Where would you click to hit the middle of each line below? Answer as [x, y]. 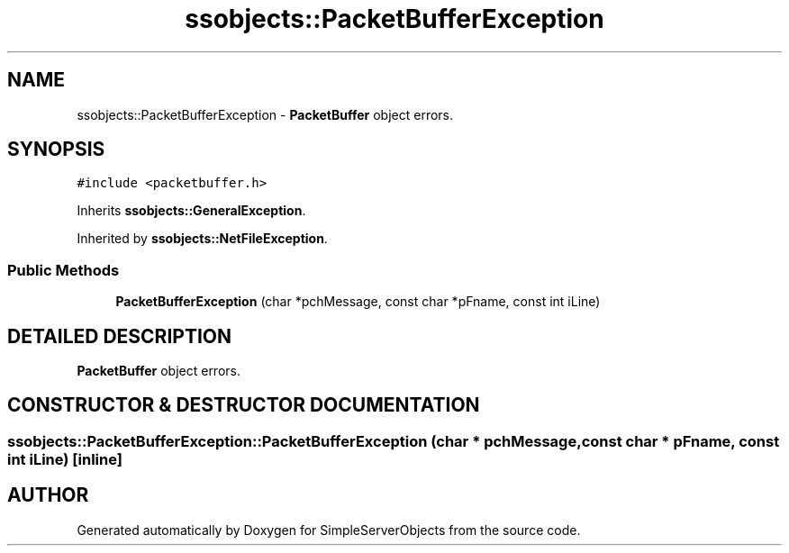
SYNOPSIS [56, 150]
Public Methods [63, 270]
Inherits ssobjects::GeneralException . [191, 211]
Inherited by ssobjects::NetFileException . [202, 239]
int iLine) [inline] [65, 459]
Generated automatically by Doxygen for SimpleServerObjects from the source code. [329, 530]
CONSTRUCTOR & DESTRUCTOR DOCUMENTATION [244, 405]
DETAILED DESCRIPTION [120, 336]
